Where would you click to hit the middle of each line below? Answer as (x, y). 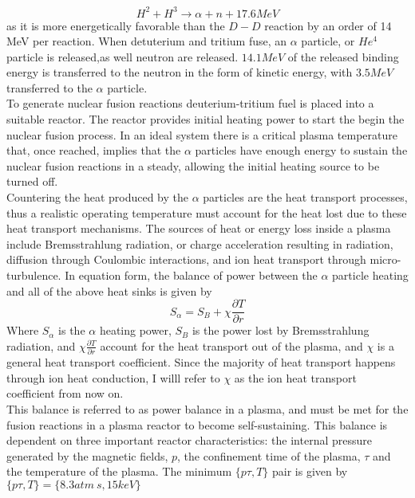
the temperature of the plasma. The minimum (119, 471)
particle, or (328, 41)
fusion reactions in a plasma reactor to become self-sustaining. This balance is (197, 424)
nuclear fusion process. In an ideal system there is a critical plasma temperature (202, 134)
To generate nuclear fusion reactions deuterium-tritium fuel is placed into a (190, 103)
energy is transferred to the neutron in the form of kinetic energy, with (180, 72)
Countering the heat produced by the (97, 197)
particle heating (370, 275)
